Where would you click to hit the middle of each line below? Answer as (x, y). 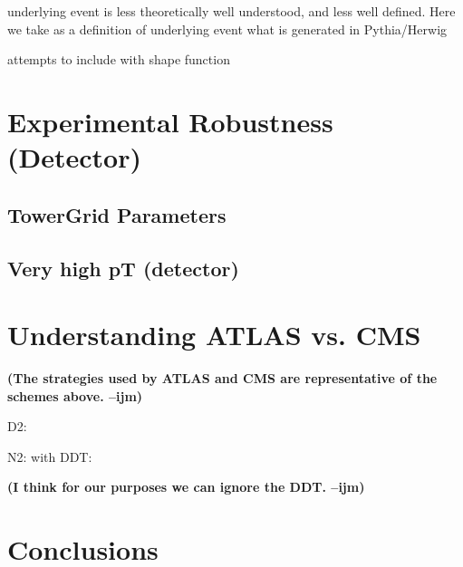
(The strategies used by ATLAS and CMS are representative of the (222, 378)
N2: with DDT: (50, 456)
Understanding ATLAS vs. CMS (214, 335)
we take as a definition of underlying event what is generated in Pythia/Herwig (227, 29)
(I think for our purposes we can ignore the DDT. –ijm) (186, 487)
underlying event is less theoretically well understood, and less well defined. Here (231, 11)
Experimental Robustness (170, 121)
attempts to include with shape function (119, 59)
